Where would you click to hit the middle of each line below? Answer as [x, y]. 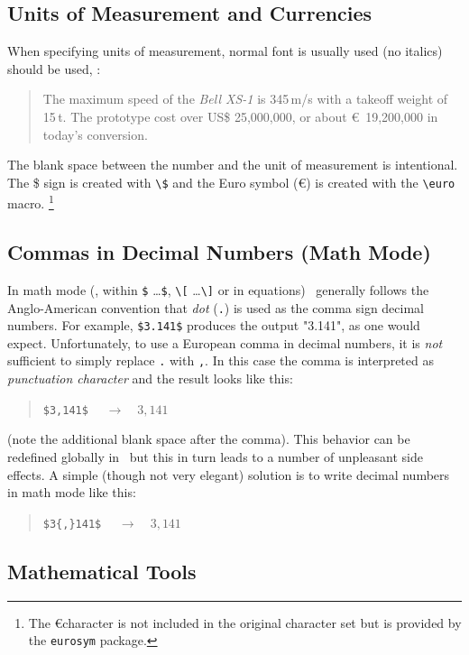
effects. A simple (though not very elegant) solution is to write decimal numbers [229, 474]
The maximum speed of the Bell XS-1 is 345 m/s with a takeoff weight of [245, 99]
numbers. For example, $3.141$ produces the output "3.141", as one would [214, 325]
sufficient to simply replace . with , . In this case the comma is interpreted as [221, 360]
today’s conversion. [95, 134]
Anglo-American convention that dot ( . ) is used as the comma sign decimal [216, 307]
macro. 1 [31, 202]
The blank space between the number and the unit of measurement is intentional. [233, 165]
